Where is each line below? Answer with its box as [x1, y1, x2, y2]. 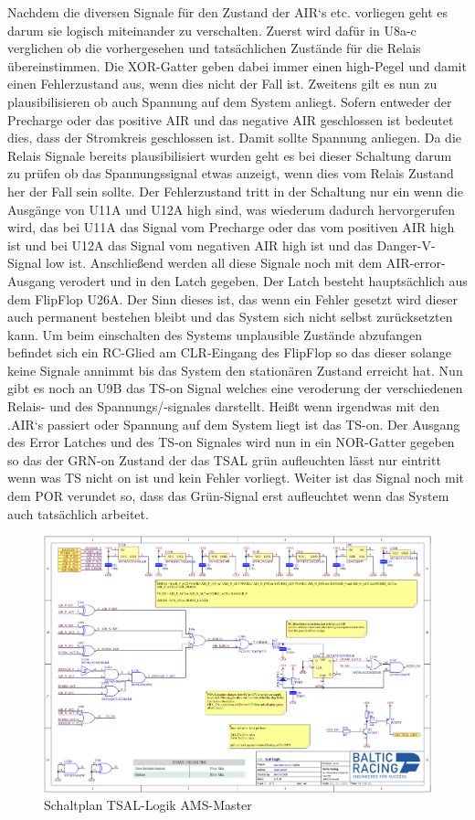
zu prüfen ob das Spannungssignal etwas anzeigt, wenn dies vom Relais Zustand [7, 164, 454, 183]
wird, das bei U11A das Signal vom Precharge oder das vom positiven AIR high [7, 218, 455, 237]
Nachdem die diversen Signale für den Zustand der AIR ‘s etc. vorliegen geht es [7, 3, 449, 21]
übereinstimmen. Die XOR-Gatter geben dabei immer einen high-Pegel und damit [7, 56, 467, 75]
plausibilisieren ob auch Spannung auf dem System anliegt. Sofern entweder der [7, 91, 452, 111]
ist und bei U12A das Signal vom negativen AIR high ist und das [7, 235, 373, 254]
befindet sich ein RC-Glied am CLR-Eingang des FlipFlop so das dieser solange [7, 343, 451, 362]
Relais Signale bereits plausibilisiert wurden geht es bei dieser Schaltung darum [7, 145, 452, 165]
